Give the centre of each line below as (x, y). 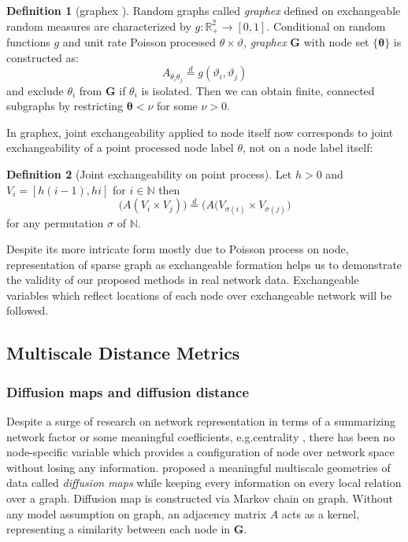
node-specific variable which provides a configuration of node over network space (200, 452)
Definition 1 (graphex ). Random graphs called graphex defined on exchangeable (204, 10)
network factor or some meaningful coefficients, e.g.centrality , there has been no (201, 436)
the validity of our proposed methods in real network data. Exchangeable (183, 280)
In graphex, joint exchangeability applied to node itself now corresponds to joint (200, 132)
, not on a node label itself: (308, 147)
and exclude (35, 90)
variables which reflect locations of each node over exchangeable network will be (199, 295)
